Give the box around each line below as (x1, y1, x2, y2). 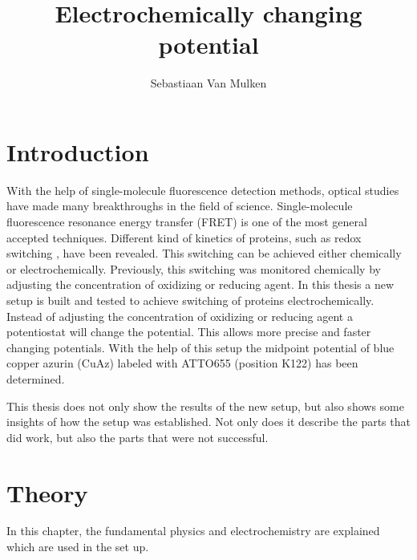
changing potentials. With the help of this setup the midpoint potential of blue (6, 339, 395, 355)
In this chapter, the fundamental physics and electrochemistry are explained (6, 522, 380, 539)
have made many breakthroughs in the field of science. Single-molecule (6, 197, 353, 214)
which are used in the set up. (6, 538, 149, 555)
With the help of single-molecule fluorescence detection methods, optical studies (6, 181, 399, 198)
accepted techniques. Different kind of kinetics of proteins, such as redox (6, 229, 362, 246)
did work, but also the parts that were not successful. (6, 428, 269, 445)
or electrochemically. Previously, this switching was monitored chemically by (6, 260, 381, 277)
